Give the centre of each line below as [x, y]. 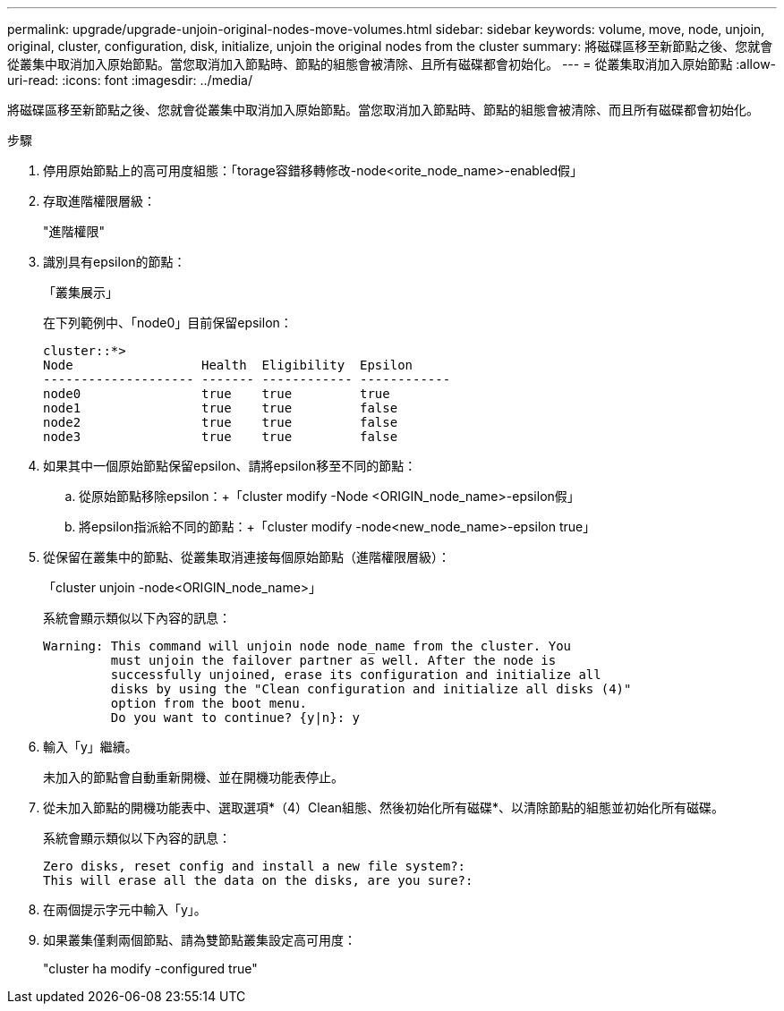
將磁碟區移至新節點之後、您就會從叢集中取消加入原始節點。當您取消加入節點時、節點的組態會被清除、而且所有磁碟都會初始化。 [383, 110]
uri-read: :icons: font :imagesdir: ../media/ [130, 80]
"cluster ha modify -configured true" [150, 969]
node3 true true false [221, 437]
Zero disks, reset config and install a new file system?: [255, 866]
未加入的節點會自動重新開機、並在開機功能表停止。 [193, 777]
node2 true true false [221, 422]
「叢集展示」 [81, 292]
